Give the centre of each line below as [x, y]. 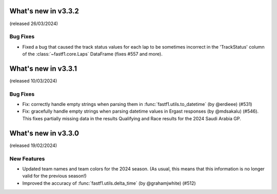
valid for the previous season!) [54, 176]
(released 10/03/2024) [33, 81]
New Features [27, 159]
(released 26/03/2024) [34, 24]
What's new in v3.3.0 [44, 133]
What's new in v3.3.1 [43, 68]
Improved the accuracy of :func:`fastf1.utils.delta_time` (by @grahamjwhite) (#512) [109, 183]
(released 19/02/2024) [33, 145]
